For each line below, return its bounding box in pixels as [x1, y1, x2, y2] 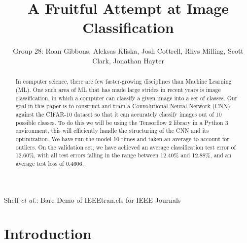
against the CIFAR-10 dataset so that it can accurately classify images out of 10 [15, 110, 222, 118]
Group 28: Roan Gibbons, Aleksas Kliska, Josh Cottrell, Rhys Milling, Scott [13, 46, 244, 56]
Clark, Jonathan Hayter [92, 55, 164, 65]
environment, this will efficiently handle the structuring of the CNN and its [15, 126, 209, 135]
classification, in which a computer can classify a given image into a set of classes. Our [15, 93, 238, 102]
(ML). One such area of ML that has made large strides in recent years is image [15, 85, 221, 93]
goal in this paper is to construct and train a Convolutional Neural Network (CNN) [15, 102, 230, 110]
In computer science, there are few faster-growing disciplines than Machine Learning [15, 77, 232, 86]
